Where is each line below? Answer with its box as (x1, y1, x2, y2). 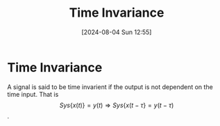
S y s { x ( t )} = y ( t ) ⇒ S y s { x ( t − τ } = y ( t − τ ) (59, 101, 174, 109)
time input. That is (7, 90, 59, 98)
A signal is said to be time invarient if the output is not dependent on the (7, 82, 213, 91)
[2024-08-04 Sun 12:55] (81, 28, 152, 36)
